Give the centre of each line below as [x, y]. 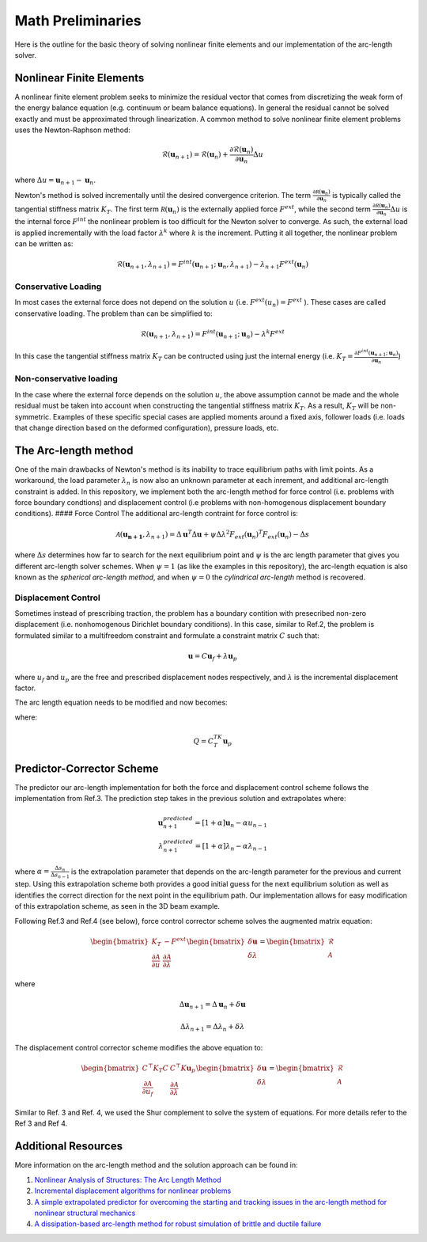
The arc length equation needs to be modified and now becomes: [121, 703]
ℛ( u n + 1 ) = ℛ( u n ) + [195, 156]
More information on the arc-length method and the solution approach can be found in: [156, 1165]
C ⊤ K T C [155, 1068]
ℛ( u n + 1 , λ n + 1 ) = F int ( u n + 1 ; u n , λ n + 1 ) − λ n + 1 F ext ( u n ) [212, 264]
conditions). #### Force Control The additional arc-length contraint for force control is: [156, 514]
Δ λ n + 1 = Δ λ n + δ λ [213, 1027]
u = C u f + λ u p [212, 657]
